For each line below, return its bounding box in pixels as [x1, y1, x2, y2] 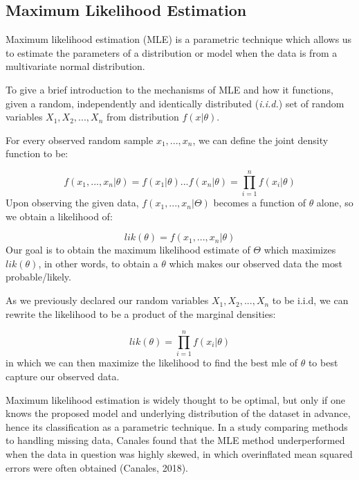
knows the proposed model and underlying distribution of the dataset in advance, [6, 406, 351, 420]
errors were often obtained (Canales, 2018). [6, 460, 188, 474]
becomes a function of [213, 195, 306, 210]
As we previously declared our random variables [6, 293, 209, 308]
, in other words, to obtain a [38, 256, 158, 270]
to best [308, 355, 338, 370]
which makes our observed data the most [169, 256, 342, 270]
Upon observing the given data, [6, 195, 139, 210]
